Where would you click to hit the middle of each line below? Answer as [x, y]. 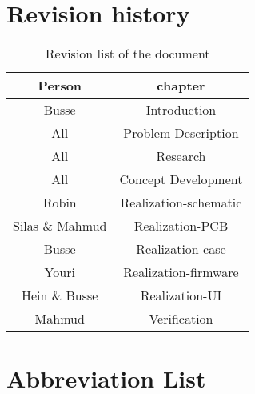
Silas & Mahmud [60, 226]
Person [60, 86]
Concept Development [181, 179]
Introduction [181, 110]
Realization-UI [181, 295]
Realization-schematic [181, 203]
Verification [181, 319]
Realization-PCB [181, 226]
